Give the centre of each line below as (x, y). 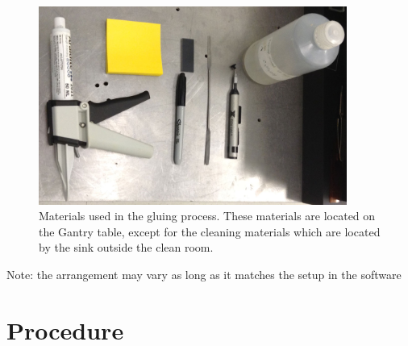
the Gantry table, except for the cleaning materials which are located (210, 231)
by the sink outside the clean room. (126, 247)
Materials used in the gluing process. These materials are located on (207, 216)
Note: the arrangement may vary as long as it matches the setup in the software (204, 274)
